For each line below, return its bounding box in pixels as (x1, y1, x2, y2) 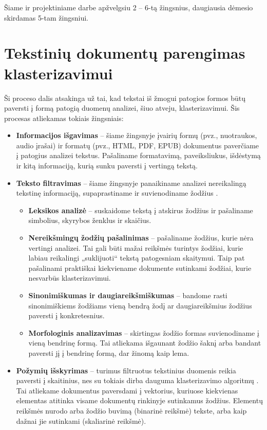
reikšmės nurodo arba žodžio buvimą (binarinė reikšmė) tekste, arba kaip (16, 405, 247, 416)
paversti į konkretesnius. (28, 310, 105, 321)
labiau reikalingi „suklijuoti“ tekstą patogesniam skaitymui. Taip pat (28, 252, 245, 263)
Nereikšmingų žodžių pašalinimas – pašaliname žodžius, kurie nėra (28, 232, 254, 243)
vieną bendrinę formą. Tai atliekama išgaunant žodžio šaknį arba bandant (28, 337, 261, 348)
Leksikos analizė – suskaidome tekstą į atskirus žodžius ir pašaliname (28, 204, 253, 215)
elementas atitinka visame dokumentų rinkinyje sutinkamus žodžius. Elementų (16, 395, 263, 406)
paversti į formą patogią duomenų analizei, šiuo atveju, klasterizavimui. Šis (4, 102, 240, 113)
